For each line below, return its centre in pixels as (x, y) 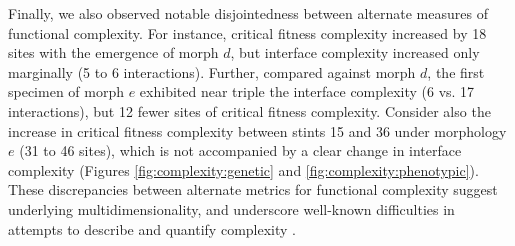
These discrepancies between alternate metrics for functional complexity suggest (253, 189)
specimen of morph (66, 91)
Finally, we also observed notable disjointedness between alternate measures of (248, 13)
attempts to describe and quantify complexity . (152, 228)
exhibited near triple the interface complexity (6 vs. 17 (307, 91)
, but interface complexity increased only (355, 52)
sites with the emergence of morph (113, 52)
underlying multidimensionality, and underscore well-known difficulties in (231, 208)
